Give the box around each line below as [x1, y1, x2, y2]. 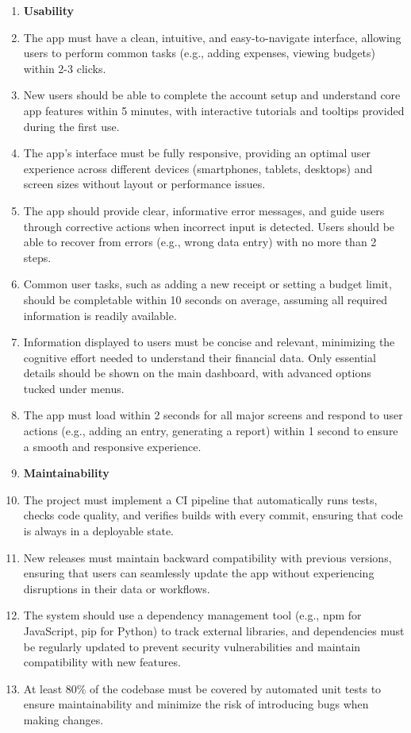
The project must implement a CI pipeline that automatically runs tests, [23, 491, 378, 507]
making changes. [23, 711, 104, 727]
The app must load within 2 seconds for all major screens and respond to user [23, 407, 403, 423]
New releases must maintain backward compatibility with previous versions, [23, 549, 392, 565]
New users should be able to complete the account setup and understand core [23, 87, 401, 103]
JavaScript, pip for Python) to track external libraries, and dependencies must [23, 623, 405, 638]
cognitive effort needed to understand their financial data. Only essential [23, 349, 376, 365]
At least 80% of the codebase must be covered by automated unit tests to [23, 680, 382, 696]
